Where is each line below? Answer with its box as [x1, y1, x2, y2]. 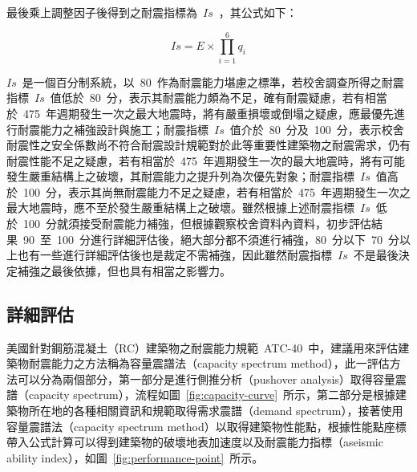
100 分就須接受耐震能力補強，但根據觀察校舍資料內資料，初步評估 [22, 215, 371, 232]
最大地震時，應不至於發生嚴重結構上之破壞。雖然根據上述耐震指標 [6, 199, 354, 216]
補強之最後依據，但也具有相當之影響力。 [17, 262, 231, 279]
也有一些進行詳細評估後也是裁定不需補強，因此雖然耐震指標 [17, 246, 332, 263]
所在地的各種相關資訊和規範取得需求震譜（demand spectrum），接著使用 [28, 402, 403, 419]
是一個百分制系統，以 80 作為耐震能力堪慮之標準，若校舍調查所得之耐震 [22, 73, 404, 90]
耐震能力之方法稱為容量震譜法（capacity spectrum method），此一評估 [28, 355, 390, 372]
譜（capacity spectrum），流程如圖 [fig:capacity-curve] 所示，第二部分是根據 [6, 386, 396, 403]
